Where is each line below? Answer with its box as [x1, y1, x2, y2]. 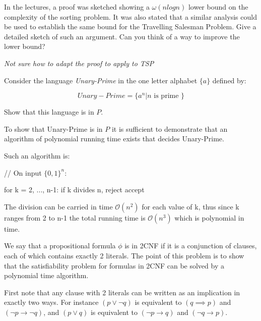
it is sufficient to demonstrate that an [111, 123, 228, 134]
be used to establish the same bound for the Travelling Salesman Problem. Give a [4, 21, 256, 32]
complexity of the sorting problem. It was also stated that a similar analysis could [4, 11, 257, 22]
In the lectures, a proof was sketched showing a [4, 2, 150, 12]
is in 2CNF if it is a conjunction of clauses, [124, 240, 257, 251]
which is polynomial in [174, 212, 244, 223]
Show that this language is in [4, 106, 94, 117]
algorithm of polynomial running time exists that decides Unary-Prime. [4, 133, 224, 144]
